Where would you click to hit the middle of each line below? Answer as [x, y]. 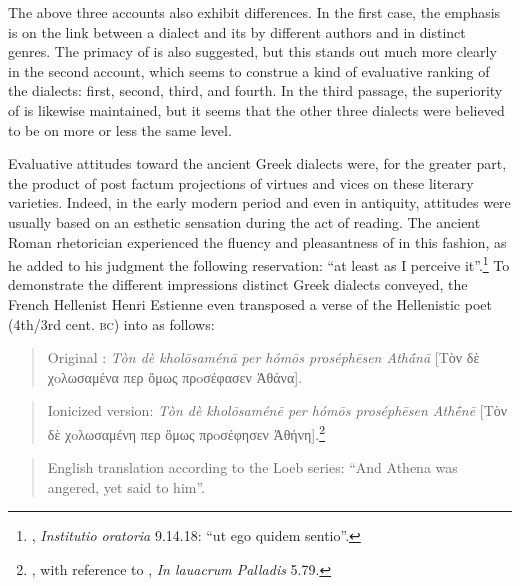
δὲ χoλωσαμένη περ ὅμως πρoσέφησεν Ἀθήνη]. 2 [186, 432]
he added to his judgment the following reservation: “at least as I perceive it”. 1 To [259, 263]
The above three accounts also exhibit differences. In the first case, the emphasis [254, 12]
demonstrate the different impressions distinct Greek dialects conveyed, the [238, 284]
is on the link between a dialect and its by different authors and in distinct [237, 31]
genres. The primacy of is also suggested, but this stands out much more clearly [252, 51]
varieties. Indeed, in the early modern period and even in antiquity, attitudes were [259, 202]
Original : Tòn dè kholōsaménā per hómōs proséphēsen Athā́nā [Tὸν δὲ [263, 357]
